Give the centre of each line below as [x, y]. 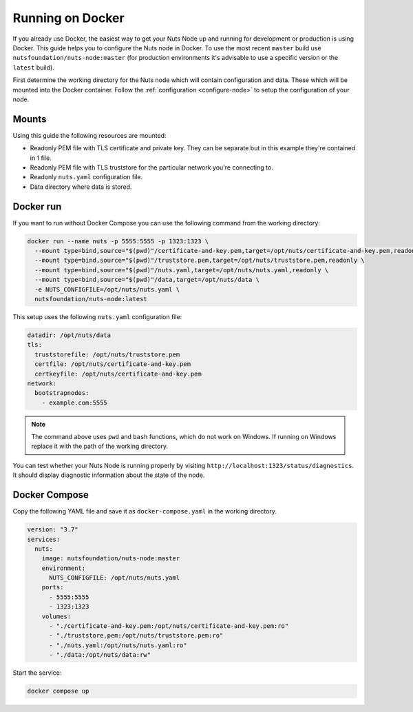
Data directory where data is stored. [81, 187]
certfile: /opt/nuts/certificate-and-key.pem [113, 364]
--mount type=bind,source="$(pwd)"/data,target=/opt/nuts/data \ [147, 280]
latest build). [33, 67]
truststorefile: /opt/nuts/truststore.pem [107, 354]
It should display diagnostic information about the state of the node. [109, 475]
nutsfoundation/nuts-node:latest [91, 299]
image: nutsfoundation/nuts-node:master [111, 559]
